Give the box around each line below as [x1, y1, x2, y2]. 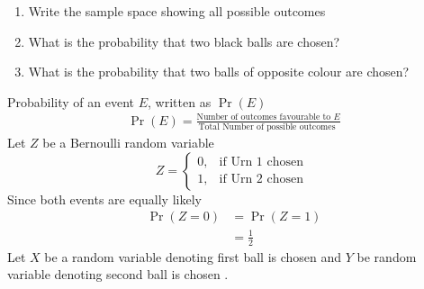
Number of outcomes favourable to [196, 113, 331, 122]
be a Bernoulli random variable [42, 133, 214, 152]
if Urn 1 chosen [219, 156, 304, 169]
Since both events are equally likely [7, 189, 202, 208]
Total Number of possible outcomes [198, 122, 336, 132]
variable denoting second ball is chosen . [7, 265, 229, 284]
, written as [148, 92, 212, 111]
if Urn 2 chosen [219, 173, 304, 186]
